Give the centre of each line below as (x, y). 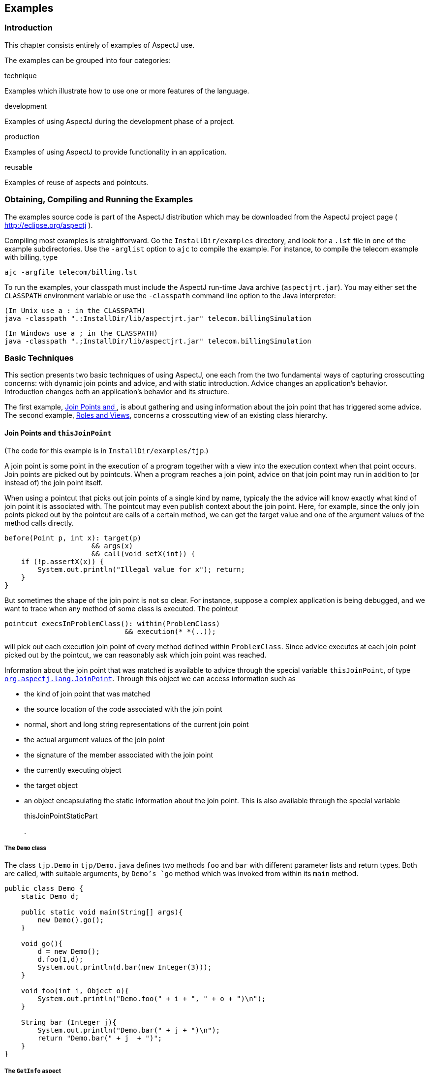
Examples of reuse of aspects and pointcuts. (77, 182)
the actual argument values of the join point (94, 739)
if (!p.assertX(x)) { (62, 561)
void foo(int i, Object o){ (75, 991)
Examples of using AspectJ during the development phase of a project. (120, 121)
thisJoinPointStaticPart (61, 816)
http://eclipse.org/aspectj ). (49, 225)
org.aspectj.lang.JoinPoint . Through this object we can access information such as (150, 678)
